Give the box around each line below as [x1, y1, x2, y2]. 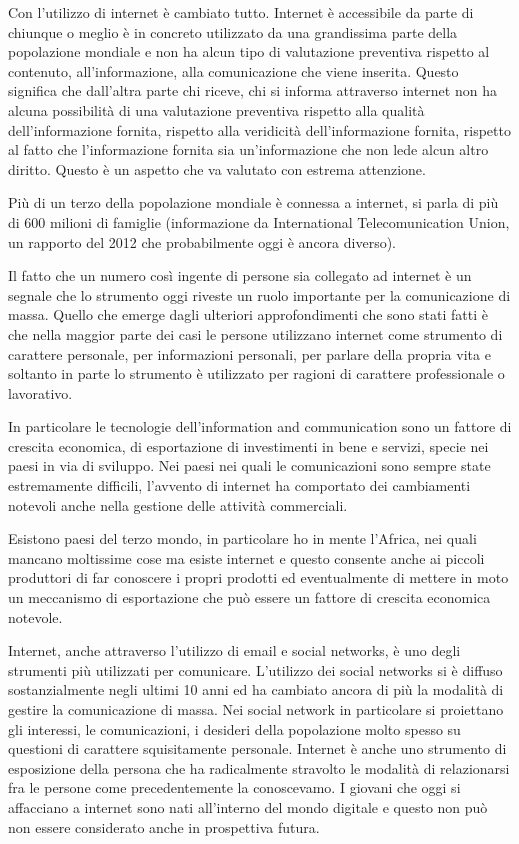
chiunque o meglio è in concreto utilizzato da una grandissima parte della [8, 21, 458, 42]
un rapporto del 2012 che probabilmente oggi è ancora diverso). [8, 231, 397, 252]
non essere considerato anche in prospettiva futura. [8, 816, 320, 837]
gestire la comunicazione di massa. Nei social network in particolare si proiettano [8, 699, 504, 719]
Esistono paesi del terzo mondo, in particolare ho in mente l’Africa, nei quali [8, 528, 477, 549]
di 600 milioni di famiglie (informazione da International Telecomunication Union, [8, 211, 510, 232]
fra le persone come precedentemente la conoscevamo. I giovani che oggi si [8, 777, 461, 798]
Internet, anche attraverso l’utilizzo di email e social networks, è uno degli [8, 640, 461, 661]
